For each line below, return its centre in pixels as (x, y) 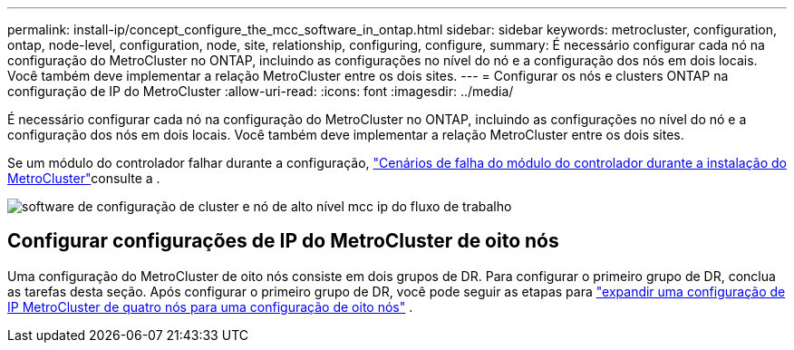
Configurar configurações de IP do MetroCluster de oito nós (283, 241)
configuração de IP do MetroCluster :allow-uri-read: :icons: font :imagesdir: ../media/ (261, 91)
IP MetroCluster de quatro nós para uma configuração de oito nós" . (210, 306)
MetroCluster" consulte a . (84, 178)
